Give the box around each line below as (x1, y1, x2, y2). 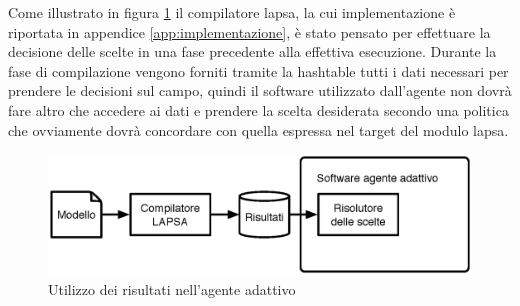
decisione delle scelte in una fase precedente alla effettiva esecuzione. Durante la (8, 41, 497, 62)
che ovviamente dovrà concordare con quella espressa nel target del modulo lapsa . (8, 119, 509, 140)
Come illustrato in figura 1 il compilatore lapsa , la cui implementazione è (8, 2, 456, 22)
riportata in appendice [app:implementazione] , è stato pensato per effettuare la (8, 21, 491, 42)
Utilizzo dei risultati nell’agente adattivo (48, 278, 296, 299)
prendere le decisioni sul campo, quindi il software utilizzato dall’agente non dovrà (8, 80, 512, 101)
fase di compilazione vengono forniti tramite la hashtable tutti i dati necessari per (8, 60, 509, 81)
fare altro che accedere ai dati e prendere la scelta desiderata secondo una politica (8, 99, 509, 120)
